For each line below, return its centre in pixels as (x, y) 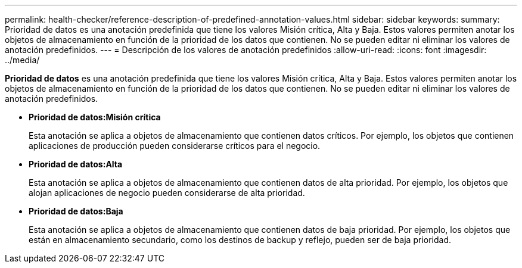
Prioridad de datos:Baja (76, 211)
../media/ (22, 60)
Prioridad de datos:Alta (76, 164)
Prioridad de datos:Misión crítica (95, 117)
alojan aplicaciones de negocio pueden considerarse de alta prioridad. (167, 193)
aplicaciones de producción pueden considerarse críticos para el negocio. (175, 146)
